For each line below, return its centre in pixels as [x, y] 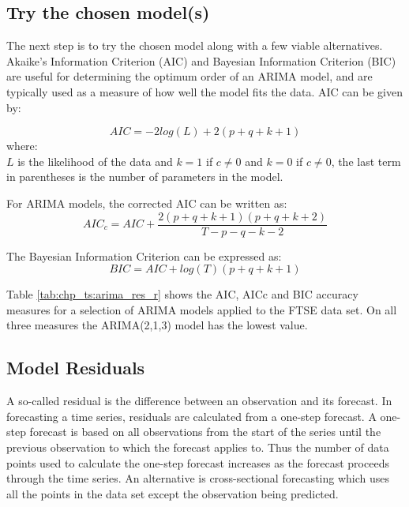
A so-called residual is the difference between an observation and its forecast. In [199, 401]
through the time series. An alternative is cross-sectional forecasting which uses [198, 478]
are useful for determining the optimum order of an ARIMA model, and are [189, 76]
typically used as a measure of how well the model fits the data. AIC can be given [204, 91]
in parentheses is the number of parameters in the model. [145, 177]
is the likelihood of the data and [95, 161]
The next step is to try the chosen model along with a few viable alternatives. [195, 45]
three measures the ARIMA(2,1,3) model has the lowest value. [157, 325]
